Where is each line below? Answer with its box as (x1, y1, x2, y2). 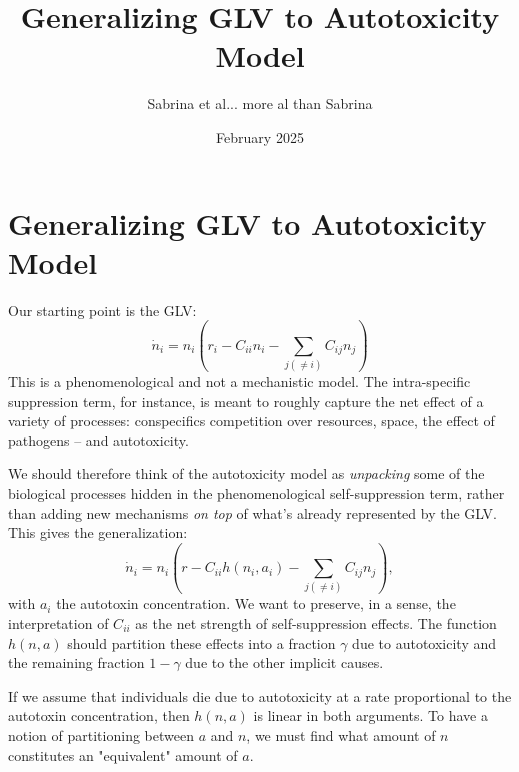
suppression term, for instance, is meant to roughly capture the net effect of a (8, 390, 484, 411)
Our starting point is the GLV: (8, 299, 197, 320)
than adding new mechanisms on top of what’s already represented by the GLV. (8, 502, 497, 523)
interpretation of (8, 613, 109, 633)
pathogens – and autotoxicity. (8, 429, 189, 450)
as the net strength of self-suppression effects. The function (135, 613, 497, 633)
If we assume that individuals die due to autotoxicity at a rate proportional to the (8, 685, 512, 706)
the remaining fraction (8, 652, 145, 673)
